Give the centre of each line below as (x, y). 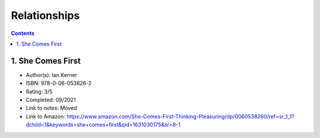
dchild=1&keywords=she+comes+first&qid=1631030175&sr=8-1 (103, 125)
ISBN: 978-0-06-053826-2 (59, 84)
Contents (23, 33)
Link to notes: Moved (51, 108)
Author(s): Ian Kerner (52, 75)
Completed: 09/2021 (51, 100)
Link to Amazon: (45, 116)
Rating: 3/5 (39, 91)
